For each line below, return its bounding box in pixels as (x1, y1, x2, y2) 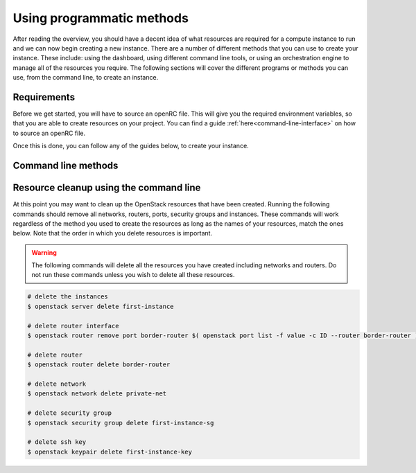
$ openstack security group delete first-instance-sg (27, 419, 214, 427)
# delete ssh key (27, 438, 87, 446)
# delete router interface (27, 322, 119, 330)
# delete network (27, 380, 87, 388)
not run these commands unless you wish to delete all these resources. (31, 271, 235, 279)
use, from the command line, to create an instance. (12, 73, 159, 82)
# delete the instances (27, 293, 109, 301)
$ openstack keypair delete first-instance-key (27, 447, 192, 456)
